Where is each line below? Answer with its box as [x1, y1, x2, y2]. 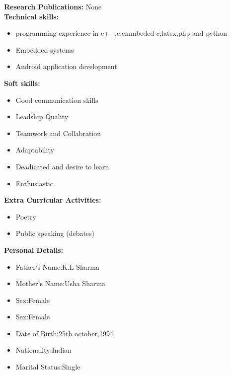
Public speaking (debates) [15, 228, 95, 238]
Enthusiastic [15, 178, 53, 188]
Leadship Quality [15, 111, 69, 122]
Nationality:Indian [15, 345, 72, 355]
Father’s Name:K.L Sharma [15, 261, 99, 272]
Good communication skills [15, 94, 98, 105]
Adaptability [15, 145, 54, 155]
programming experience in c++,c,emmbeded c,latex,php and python [15, 28, 228, 38]
